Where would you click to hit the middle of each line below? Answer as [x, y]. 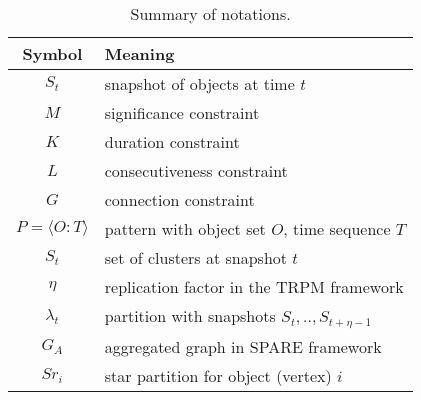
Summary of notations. [210, 13]
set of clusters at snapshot [196, 257]
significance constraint [182, 112]
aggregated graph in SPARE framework [243, 346]
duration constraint [172, 141]
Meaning [139, 53]
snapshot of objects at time [199, 83]
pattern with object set [185, 228]
